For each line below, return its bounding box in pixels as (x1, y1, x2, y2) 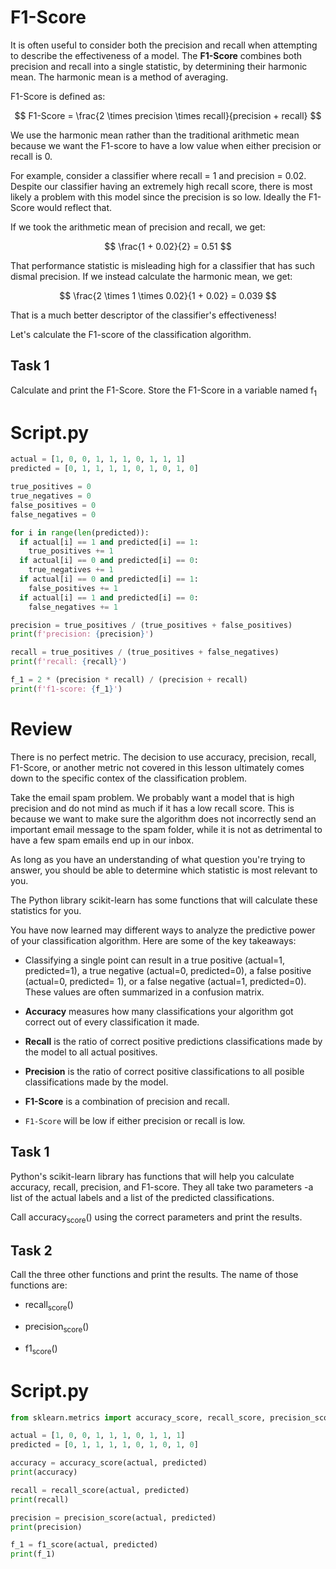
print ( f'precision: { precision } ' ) (10, 629, 155, 640)
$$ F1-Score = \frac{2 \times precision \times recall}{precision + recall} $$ (14, 109, 322, 121)
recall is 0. (10, 150, 53, 162)
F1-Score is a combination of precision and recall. (24, 1095, 230, 1107)
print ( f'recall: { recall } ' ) (10, 657, 128, 667)
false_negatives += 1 (28, 602, 118, 612)
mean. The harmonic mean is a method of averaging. (10, 71, 229, 83)
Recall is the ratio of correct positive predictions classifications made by (24, 1035, 323, 1047)
